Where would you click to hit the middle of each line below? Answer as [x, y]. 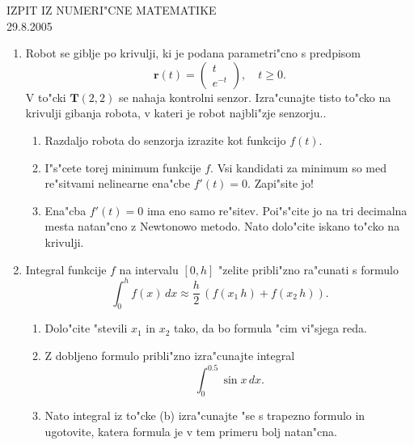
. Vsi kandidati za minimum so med [299, 167]
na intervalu [149, 269]
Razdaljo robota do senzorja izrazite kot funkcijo [165, 140]
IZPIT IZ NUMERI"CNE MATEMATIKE [112, 10]
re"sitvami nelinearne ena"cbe [117, 183]
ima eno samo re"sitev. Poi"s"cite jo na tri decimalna [277, 210]
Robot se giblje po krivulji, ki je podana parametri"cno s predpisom [193, 53]
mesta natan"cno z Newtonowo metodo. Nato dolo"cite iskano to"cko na [222, 226]
